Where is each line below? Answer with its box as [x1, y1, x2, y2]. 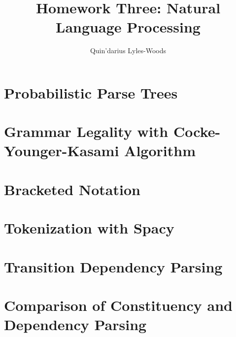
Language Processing [56, 17, 201, 37]
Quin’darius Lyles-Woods [90, 45, 167, 56]
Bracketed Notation [4, 179, 140, 199]
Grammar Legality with [4, 121, 169, 141]
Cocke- [173, 121, 221, 141]
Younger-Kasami [4, 140, 119, 161]
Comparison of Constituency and [4, 295, 233, 315]
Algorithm [124, 140, 196, 161]
